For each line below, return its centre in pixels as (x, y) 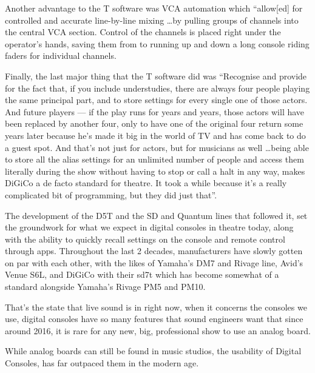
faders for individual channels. (61, 55)
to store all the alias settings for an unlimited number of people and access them (154, 159)
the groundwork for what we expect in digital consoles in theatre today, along (149, 227)
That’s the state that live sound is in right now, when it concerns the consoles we (156, 307)
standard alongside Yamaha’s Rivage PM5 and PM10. (105, 287)
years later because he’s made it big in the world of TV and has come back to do (155, 135)
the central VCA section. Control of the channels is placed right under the (143, 32)
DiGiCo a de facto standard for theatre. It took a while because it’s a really (146, 183)
